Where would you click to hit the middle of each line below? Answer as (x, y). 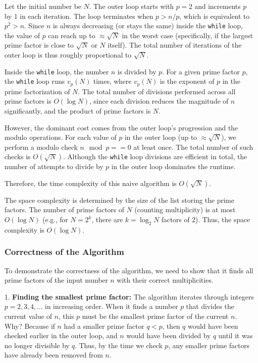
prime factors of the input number (56, 280)
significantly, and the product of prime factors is (78, 110)
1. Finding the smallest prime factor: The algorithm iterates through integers (129, 296)
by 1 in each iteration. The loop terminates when (79, 16)
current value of (28, 316)
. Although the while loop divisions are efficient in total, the (155, 156)
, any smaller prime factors (209, 345)
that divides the (210, 306)
